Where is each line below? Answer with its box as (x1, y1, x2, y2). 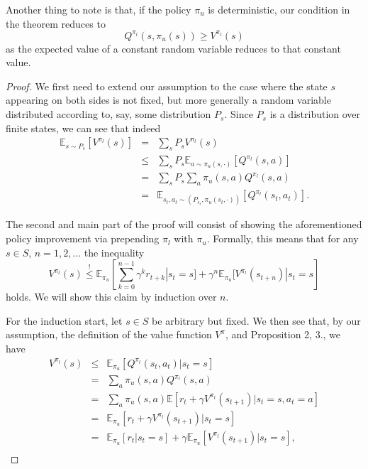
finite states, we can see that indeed (6, 120, 161, 135)
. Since (224, 107, 253, 122)
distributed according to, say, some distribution (6, 107, 211, 122)
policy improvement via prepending (6, 231, 160, 246)
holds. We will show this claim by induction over (6, 289, 217, 304)
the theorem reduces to (6, 16, 106, 31)
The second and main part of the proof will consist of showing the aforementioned (6, 217, 362, 232)
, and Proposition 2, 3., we (225, 327, 341, 342)
